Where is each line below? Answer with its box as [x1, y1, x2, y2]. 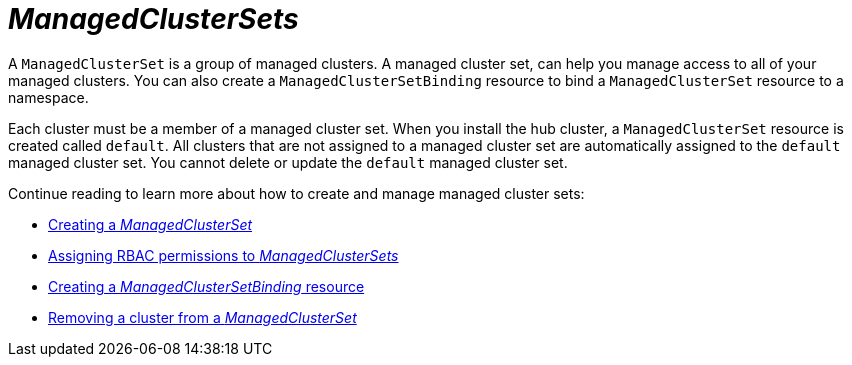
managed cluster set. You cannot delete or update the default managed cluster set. [8, 153, 568, 171]
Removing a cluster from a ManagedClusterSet [48, 308, 357, 326]
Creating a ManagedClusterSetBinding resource [48, 277, 365, 295]
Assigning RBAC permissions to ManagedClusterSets [48, 246, 399, 264]
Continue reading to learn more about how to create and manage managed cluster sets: [8, 184, 585, 202]
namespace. [8, 88, 89, 106]
